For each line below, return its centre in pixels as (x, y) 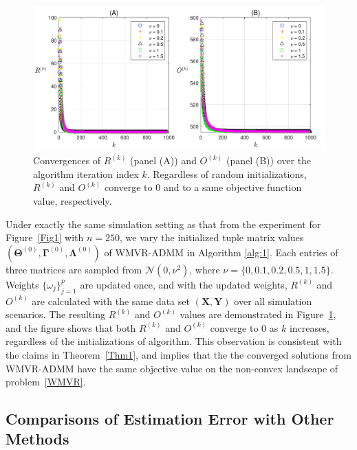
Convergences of (67, 160)
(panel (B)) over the (269, 160)
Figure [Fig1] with (45, 237)
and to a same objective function (232, 187)
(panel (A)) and (163, 160)
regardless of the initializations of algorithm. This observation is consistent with (174, 341)
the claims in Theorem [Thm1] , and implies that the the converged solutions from (178, 354)
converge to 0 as (244, 327)
